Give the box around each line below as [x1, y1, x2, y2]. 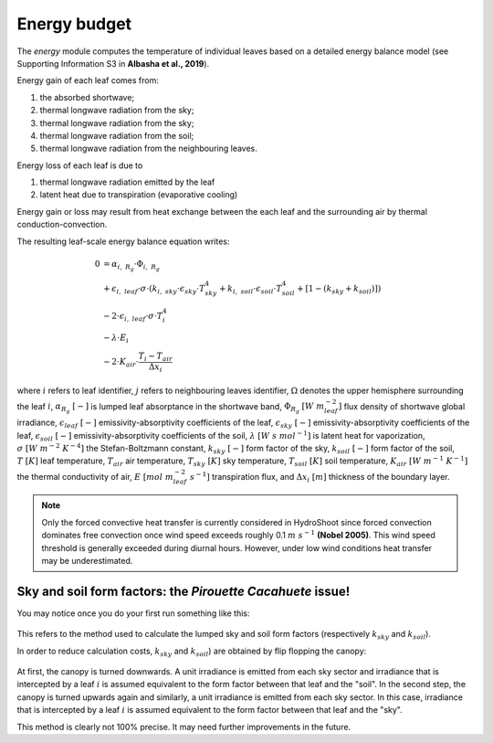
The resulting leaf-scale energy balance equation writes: [16, 236, 230, 247]
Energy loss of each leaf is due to [16, 160, 143, 171]
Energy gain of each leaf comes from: [16, 75, 159, 86]
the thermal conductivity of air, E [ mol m [16, 471, 173, 482]
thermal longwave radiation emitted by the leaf [39, 176, 215, 187]
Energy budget [16, 14, 132, 34]
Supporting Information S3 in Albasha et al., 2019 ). [16, 58, 210, 69]
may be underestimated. [41, 555, 133, 566]
